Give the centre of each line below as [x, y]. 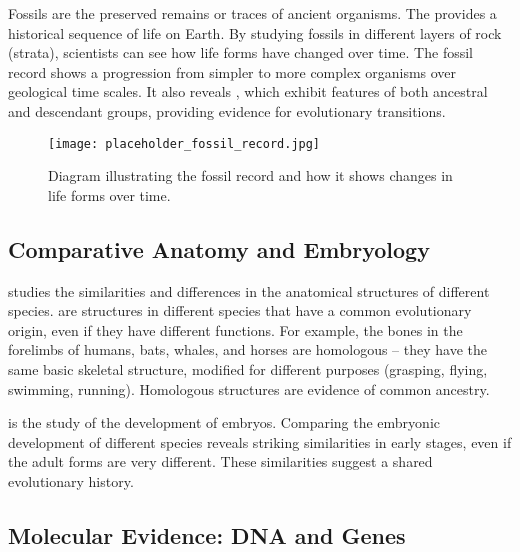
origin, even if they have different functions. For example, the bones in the [235, 329]
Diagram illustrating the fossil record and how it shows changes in [250, 175]
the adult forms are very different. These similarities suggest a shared [220, 461]
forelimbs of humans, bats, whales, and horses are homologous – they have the [247, 349]
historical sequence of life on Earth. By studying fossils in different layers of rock [255, 32]
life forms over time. [109, 194]
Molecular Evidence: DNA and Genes [207, 534]
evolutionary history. [71, 480]
